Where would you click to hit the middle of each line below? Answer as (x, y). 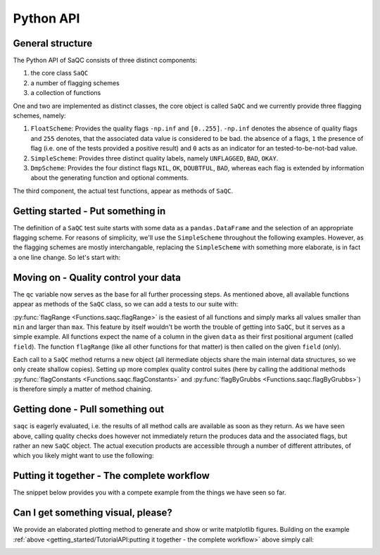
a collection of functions (66, 93)
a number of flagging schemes (75, 83)
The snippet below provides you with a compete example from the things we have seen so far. (150, 492)
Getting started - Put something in (89, 211)
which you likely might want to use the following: (83, 456)
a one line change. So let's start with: (67, 257)
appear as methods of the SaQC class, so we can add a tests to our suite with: (126, 304)
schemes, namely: (39, 116)
